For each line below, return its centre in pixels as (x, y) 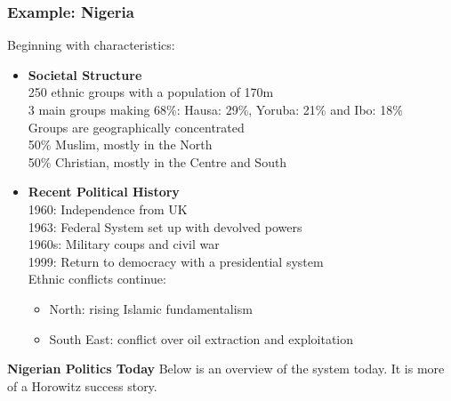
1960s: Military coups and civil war (124, 244)
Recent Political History (104, 192)
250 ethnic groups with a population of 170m (151, 92)
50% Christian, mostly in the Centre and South (157, 161)
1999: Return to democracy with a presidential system (176, 261)
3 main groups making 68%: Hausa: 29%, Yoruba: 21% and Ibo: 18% (215, 109)
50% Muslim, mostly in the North (120, 144)
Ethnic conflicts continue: (97, 279)
